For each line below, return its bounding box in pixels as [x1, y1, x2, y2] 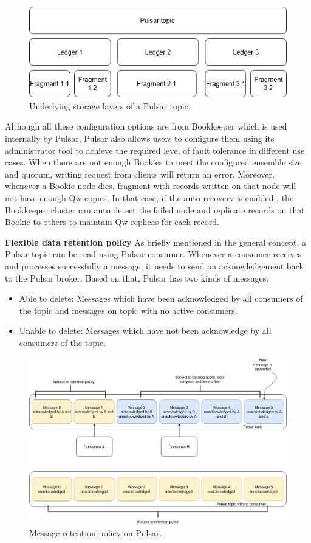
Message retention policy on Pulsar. [29, 526, 162, 539]
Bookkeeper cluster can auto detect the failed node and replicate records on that [5, 203, 305, 216]
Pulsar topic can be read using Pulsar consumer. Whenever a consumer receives [5, 247, 301, 260]
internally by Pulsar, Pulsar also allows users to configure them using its [5, 132, 275, 144]
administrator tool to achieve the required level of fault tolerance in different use [5, 144, 305, 156]
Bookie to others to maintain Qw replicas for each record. [5, 215, 219, 228]
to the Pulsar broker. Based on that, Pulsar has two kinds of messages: [5, 271, 269, 284]
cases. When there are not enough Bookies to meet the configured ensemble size [5, 156, 302, 168]
